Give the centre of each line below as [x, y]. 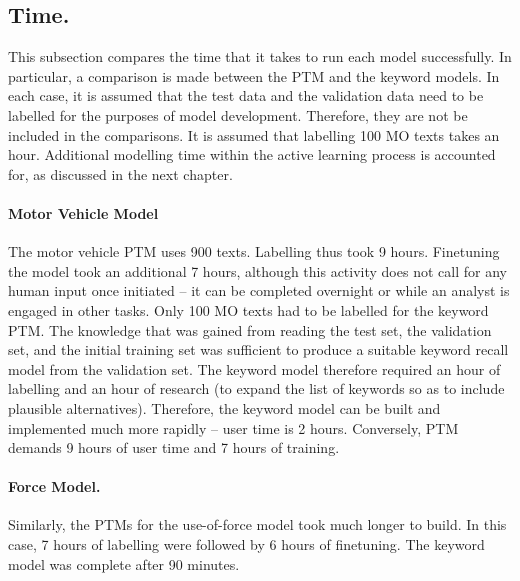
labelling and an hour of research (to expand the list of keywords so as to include [256, 388]
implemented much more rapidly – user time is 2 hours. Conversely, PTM [233, 427]
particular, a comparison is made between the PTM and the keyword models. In [254, 75]
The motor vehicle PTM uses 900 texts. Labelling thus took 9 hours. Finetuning [254, 251]
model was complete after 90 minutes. [124, 563]
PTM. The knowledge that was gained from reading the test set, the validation [250, 329]
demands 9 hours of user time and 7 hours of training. [174, 447]
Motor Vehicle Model [83, 212]
